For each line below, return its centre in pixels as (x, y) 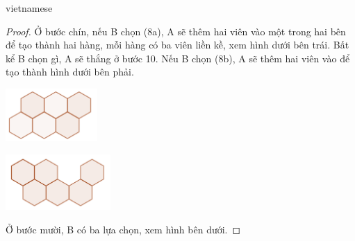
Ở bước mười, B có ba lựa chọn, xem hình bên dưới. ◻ (123, 229)
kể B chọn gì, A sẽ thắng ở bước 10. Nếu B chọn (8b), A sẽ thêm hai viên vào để (178, 58)
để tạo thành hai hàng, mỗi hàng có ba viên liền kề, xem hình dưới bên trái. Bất (177, 45)
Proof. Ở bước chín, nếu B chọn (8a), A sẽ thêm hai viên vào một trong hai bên (176, 31)
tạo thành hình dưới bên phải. (70, 72)
